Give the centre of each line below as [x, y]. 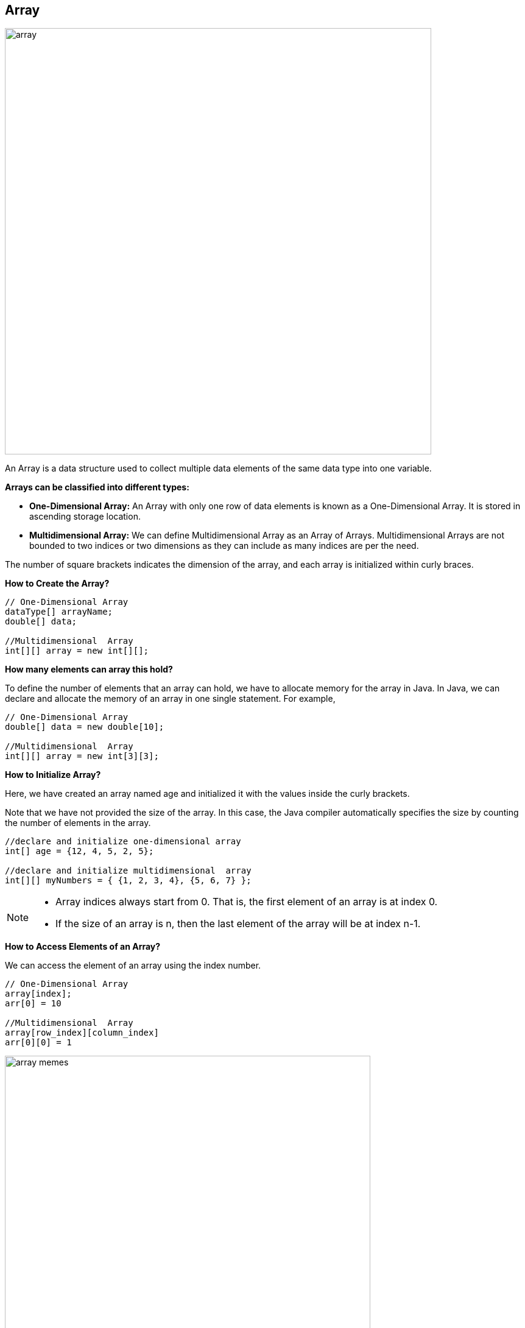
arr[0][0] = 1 [38, 1043]
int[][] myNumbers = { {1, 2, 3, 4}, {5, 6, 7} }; [128, 881]
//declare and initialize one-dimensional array [123, 842]
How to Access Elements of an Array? [83, 947]
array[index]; [38, 994]
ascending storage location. [85, 517]
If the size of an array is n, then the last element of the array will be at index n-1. [238, 924]
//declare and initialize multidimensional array [128, 871]
